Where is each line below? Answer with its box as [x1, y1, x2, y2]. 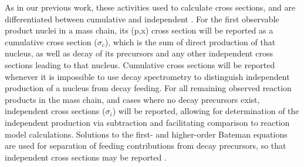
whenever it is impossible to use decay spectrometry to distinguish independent [5, 70, 290, 82]
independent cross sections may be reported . [5, 151, 167, 163]
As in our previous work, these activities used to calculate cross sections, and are [5, 1, 296, 13]
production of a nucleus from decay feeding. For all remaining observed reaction [5, 82, 292, 94]
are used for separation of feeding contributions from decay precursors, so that [5, 139, 286, 152]
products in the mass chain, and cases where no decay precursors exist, [5, 93, 260, 105]
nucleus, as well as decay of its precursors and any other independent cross [5, 47, 273, 59]
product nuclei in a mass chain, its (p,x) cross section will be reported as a [5, 24, 273, 36]
